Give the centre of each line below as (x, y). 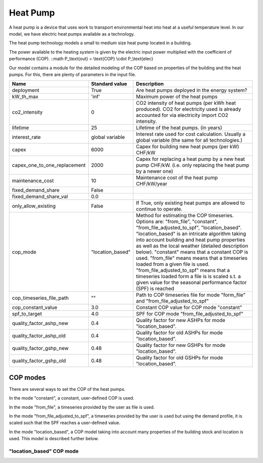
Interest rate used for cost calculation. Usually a (191, 134)
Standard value (109, 84)
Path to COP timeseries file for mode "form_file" (191, 295)
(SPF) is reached (155, 289)
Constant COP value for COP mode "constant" (189, 308)
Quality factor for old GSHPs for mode (180, 358)
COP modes (27, 377)
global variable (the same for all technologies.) (189, 140)
